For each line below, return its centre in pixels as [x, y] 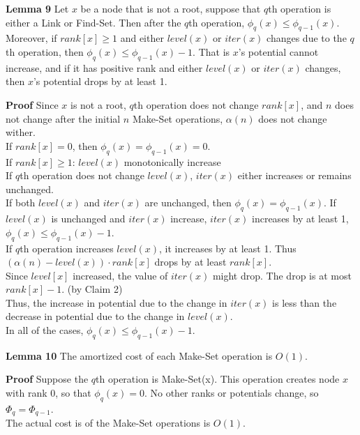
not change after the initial [63, 118]
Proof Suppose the [47, 379]
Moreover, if [31, 38]
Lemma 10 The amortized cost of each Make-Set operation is [139, 355]
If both [21, 203]
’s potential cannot [278, 51]
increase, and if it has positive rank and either [104, 67]
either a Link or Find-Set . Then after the [93, 22]
